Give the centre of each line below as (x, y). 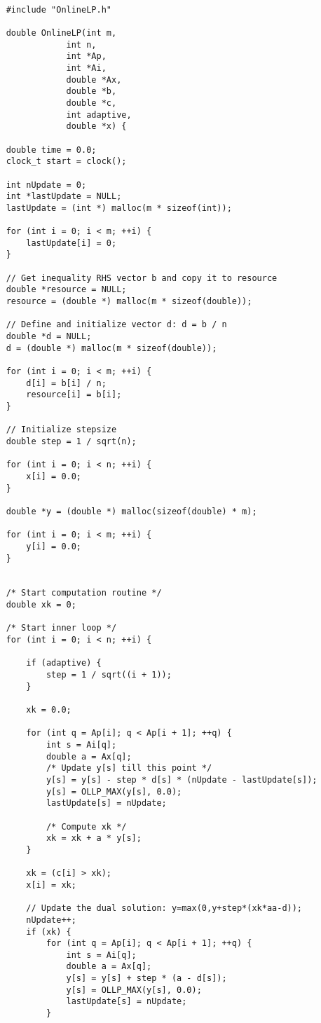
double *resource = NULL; (66, 290)
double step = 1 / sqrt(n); (71, 441)
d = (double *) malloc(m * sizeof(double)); (111, 348)
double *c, (91, 103)
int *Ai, (86, 68)
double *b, (91, 91)
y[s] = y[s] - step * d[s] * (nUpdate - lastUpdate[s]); (182, 780)
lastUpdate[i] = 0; (71, 243)
